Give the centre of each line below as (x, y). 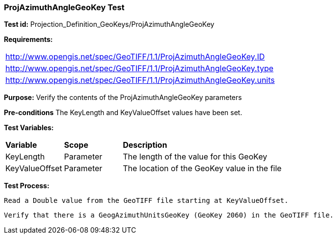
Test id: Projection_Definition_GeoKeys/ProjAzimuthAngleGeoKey (109, 24)
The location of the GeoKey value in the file (202, 169)
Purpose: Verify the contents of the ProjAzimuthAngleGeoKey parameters (123, 98)
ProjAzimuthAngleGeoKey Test (64, 7)
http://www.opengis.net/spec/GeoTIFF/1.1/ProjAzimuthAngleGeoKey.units (140, 80)
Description (145, 145)
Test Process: (27, 186)
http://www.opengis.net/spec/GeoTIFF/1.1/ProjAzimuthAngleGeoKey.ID (135, 57)
